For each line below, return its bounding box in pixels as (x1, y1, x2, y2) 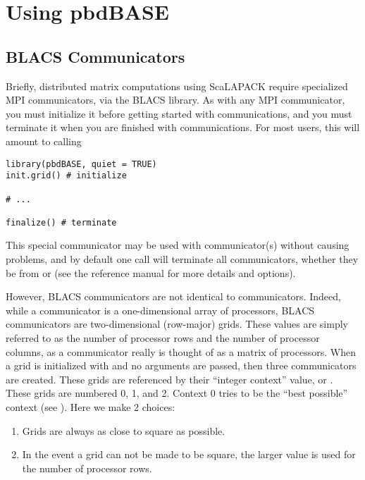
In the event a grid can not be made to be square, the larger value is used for (22, 447, 356, 462)
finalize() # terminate (6, 217, 117, 228)
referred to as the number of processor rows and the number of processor (6, 331, 320, 345)
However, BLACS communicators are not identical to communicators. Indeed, (6, 289, 341, 304)
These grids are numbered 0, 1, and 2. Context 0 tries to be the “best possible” (6, 386, 348, 400)
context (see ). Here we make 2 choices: (6, 400, 175, 414)
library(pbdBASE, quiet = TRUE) (6, 159, 157, 169)
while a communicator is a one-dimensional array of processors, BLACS (6, 302, 315, 317)
